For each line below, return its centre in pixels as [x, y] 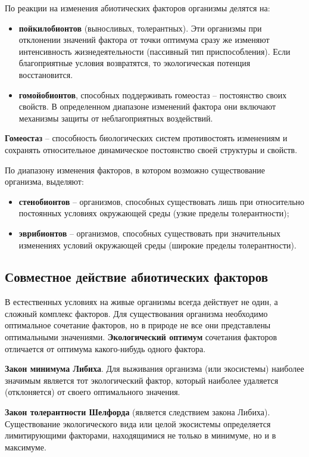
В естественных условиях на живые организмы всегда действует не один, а [141, 302]
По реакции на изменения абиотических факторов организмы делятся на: [138, 8]
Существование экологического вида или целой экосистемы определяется [138, 423]
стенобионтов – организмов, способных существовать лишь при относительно [162, 201]
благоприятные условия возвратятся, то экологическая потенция [135, 63]
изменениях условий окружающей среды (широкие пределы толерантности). [157, 245]
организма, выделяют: [44, 181]
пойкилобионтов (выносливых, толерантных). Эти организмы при [140, 28]
